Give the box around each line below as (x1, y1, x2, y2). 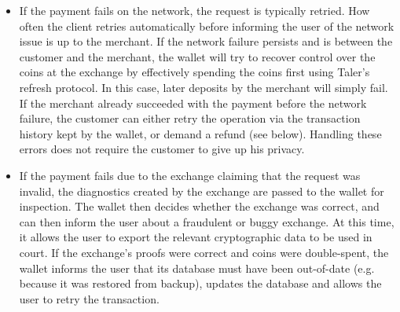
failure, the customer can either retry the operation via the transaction (19, 110, 361, 127)
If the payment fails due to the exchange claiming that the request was (19, 167, 361, 183)
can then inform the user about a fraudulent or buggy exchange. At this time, (19, 213, 394, 229)
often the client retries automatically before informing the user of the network (19, 17, 394, 34)
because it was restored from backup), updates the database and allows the (19, 275, 382, 292)
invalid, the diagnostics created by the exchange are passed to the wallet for (19, 182, 384, 199)
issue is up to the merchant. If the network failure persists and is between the (19, 33, 393, 50)
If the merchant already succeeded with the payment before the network (19, 94, 367, 111)
